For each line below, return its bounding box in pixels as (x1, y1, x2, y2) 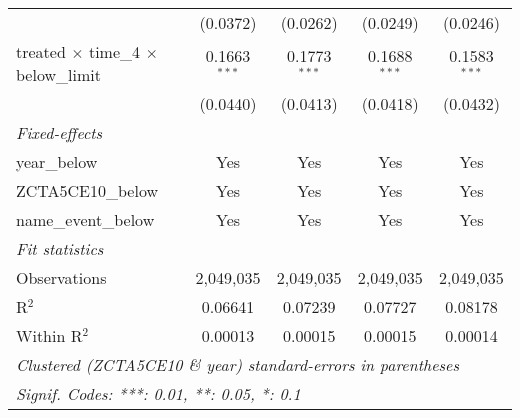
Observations (16, 266, 107, 289)
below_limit (16, 63, 101, 86)
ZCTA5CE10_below (16, 179, 159, 202)
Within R (16, 324, 83, 347)
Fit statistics (16, 237, 104, 260)
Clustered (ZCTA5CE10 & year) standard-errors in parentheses (16, 353, 459, 376)
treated (16, 40, 66, 63)
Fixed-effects (16, 121, 103, 144)
